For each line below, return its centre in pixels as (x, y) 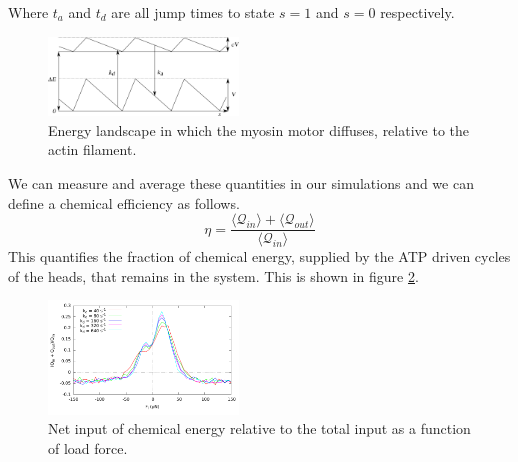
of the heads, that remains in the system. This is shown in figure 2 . (213, 275)
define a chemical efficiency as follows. (124, 202)
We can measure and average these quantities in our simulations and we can (241, 182)
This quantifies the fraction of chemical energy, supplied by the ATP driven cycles (259, 256)
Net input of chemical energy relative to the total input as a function (259, 428)
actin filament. (92, 149)
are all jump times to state (193, 12)
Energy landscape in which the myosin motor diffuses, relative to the (258, 129)
